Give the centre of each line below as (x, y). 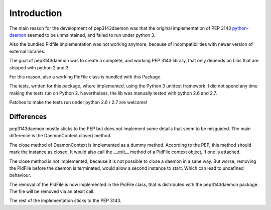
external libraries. (27, 51)
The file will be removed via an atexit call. (52, 191)
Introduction (36, 13)
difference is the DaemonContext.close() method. (60, 136)
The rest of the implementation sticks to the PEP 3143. (65, 200)
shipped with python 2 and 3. (39, 67)
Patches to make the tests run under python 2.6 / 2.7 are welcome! (78, 102)
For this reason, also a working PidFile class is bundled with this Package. (85, 77)
